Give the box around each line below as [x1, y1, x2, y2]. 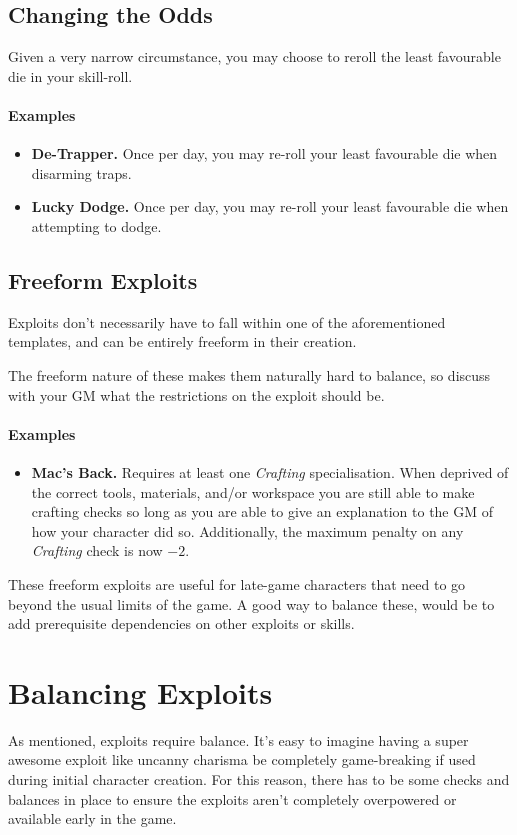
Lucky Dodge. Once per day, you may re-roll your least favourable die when [31, 196, 509, 217]
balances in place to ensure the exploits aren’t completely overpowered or [8, 788, 457, 809]
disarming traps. [31, 162, 132, 183]
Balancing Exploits [8, 671, 273, 712]
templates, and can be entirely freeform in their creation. [8, 331, 357, 352]
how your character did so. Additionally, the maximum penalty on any [31, 520, 464, 541]
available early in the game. [8, 808, 177, 829]
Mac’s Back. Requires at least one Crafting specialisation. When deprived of [31, 461, 509, 482]
